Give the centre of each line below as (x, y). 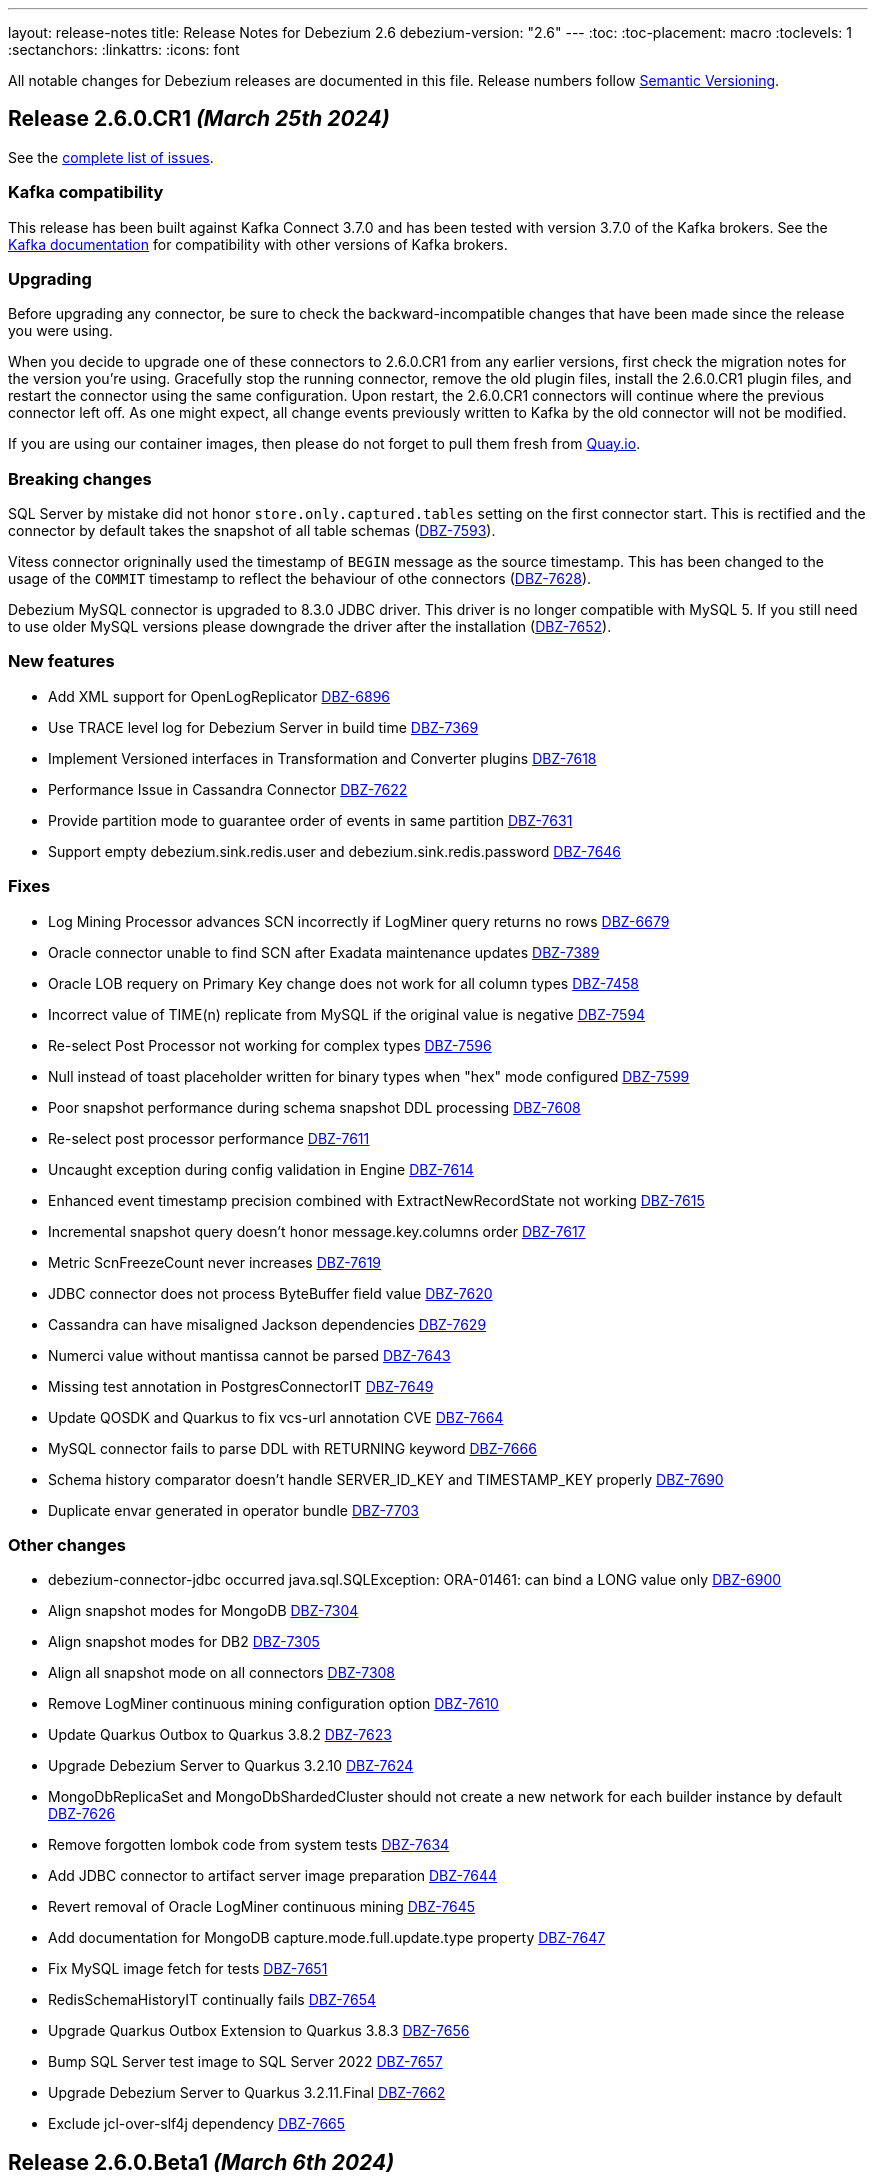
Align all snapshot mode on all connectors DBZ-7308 (222, 1673)
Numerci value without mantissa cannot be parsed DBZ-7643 (249, 1355)
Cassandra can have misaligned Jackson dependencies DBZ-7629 (267, 1324)
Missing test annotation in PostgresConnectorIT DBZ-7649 (241, 1386)
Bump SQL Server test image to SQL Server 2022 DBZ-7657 (245, 2062)
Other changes (67, 1544)
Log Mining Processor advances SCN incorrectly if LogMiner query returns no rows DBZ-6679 (359, 921)
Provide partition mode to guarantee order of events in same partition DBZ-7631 (310, 820)
